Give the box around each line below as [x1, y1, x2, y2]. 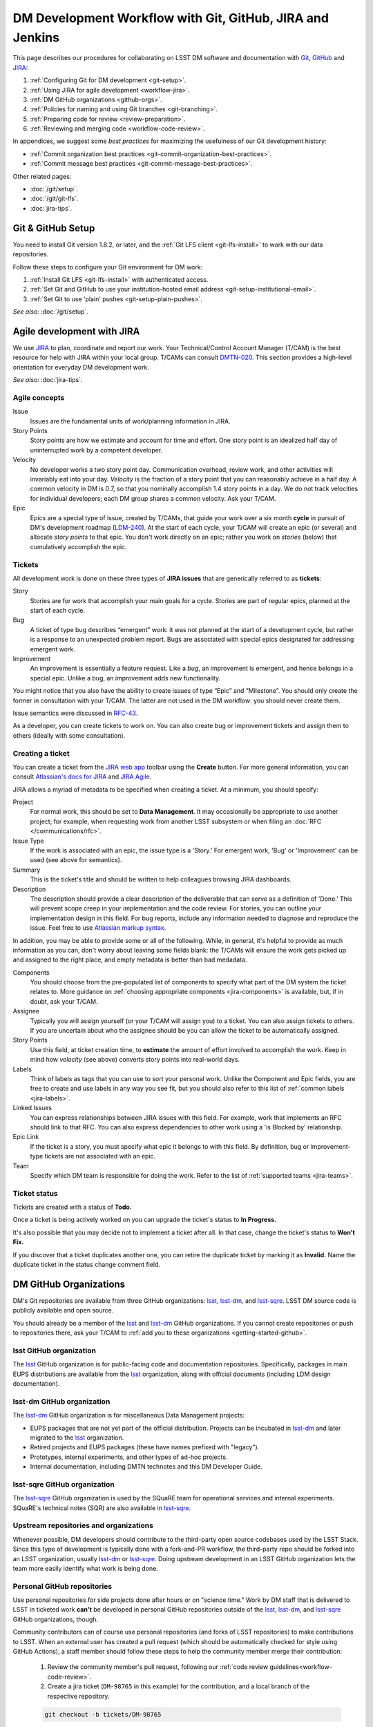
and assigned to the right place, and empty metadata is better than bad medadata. [12, 955, 247, 964]
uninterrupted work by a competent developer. [30, 446, 163, 454]
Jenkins [12, 30, 60, 45]
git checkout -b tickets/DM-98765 [44, 1710, 162, 1718]
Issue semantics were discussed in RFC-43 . [12, 709, 138, 717]
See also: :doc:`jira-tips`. [12, 376, 83, 384]
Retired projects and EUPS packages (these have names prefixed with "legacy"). [30, 1443, 260, 1451]
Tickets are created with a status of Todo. [12, 1203, 133, 1212]
